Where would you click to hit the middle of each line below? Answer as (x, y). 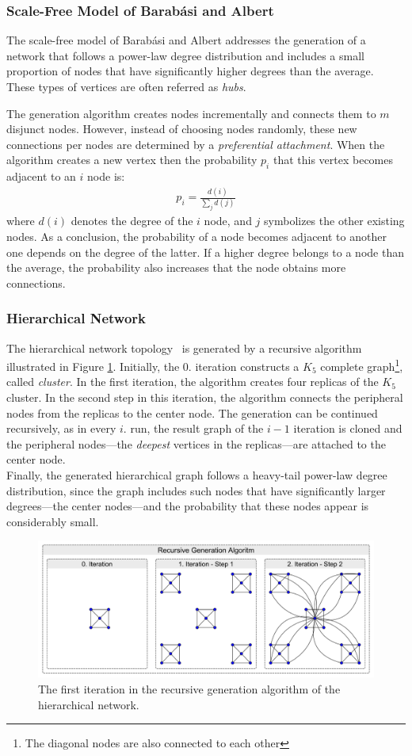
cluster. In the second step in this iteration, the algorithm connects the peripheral (205, 397)
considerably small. (53, 521)
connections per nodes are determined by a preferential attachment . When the (196, 144)
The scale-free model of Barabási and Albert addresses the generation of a (186, 40)
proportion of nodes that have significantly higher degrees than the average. (190, 71)
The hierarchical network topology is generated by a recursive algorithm (184, 347)
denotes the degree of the (132, 221)
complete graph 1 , (362, 365)
